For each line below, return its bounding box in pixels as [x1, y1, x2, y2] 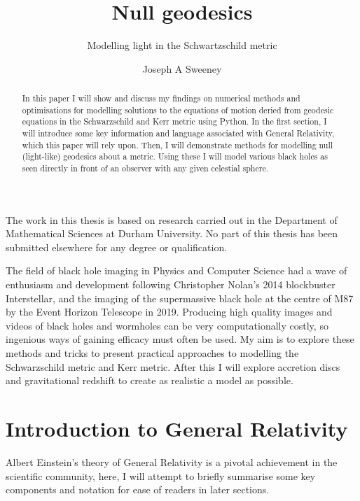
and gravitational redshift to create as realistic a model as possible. [6, 373, 293, 388]
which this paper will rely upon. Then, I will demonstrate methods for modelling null [22, 139, 333, 150]
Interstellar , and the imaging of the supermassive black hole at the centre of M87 [6, 290, 354, 305]
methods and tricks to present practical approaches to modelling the [6, 346, 299, 360]
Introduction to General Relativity [6, 414, 348, 443]
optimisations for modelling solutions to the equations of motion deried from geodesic [22, 104, 334, 115]
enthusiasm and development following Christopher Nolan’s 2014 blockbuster [6, 277, 335, 292]
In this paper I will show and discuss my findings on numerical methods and [22, 92, 300, 104]
